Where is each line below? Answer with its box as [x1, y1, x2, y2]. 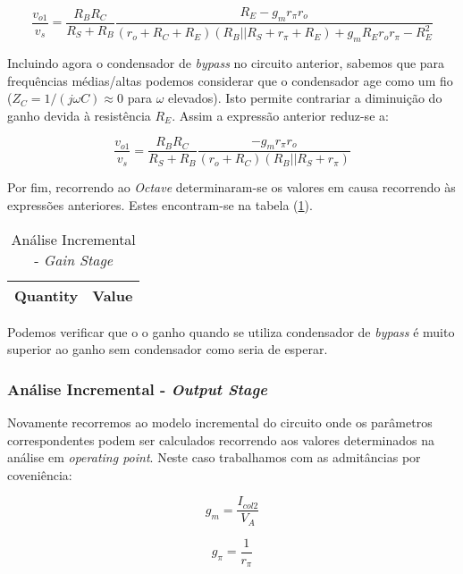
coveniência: [7, 465, 72, 484]
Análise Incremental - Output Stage [7, 377, 267, 400]
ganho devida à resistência [7, 106, 151, 124]
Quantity [14, 284, 79, 306]
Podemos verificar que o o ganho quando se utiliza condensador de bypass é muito [7, 322, 455, 341]
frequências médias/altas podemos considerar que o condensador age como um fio [7, 71, 453, 89]
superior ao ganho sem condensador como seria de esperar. [7, 340, 328, 359]
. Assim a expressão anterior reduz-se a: [172, 106, 389, 124]
